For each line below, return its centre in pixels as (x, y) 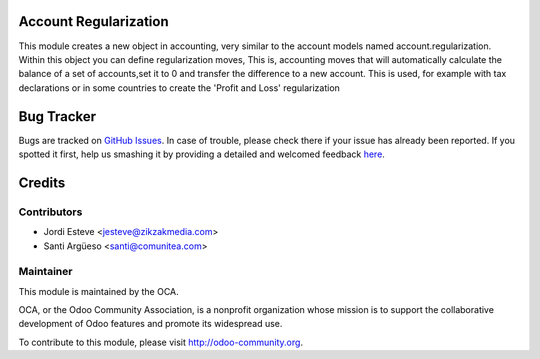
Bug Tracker (57, 116)
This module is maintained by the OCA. (98, 291)
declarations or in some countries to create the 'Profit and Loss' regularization (179, 87)
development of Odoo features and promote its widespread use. (150, 324)
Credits (42, 182)
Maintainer (45, 272)
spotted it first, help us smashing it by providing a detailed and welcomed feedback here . (201, 154)
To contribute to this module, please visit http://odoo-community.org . (161, 342)
